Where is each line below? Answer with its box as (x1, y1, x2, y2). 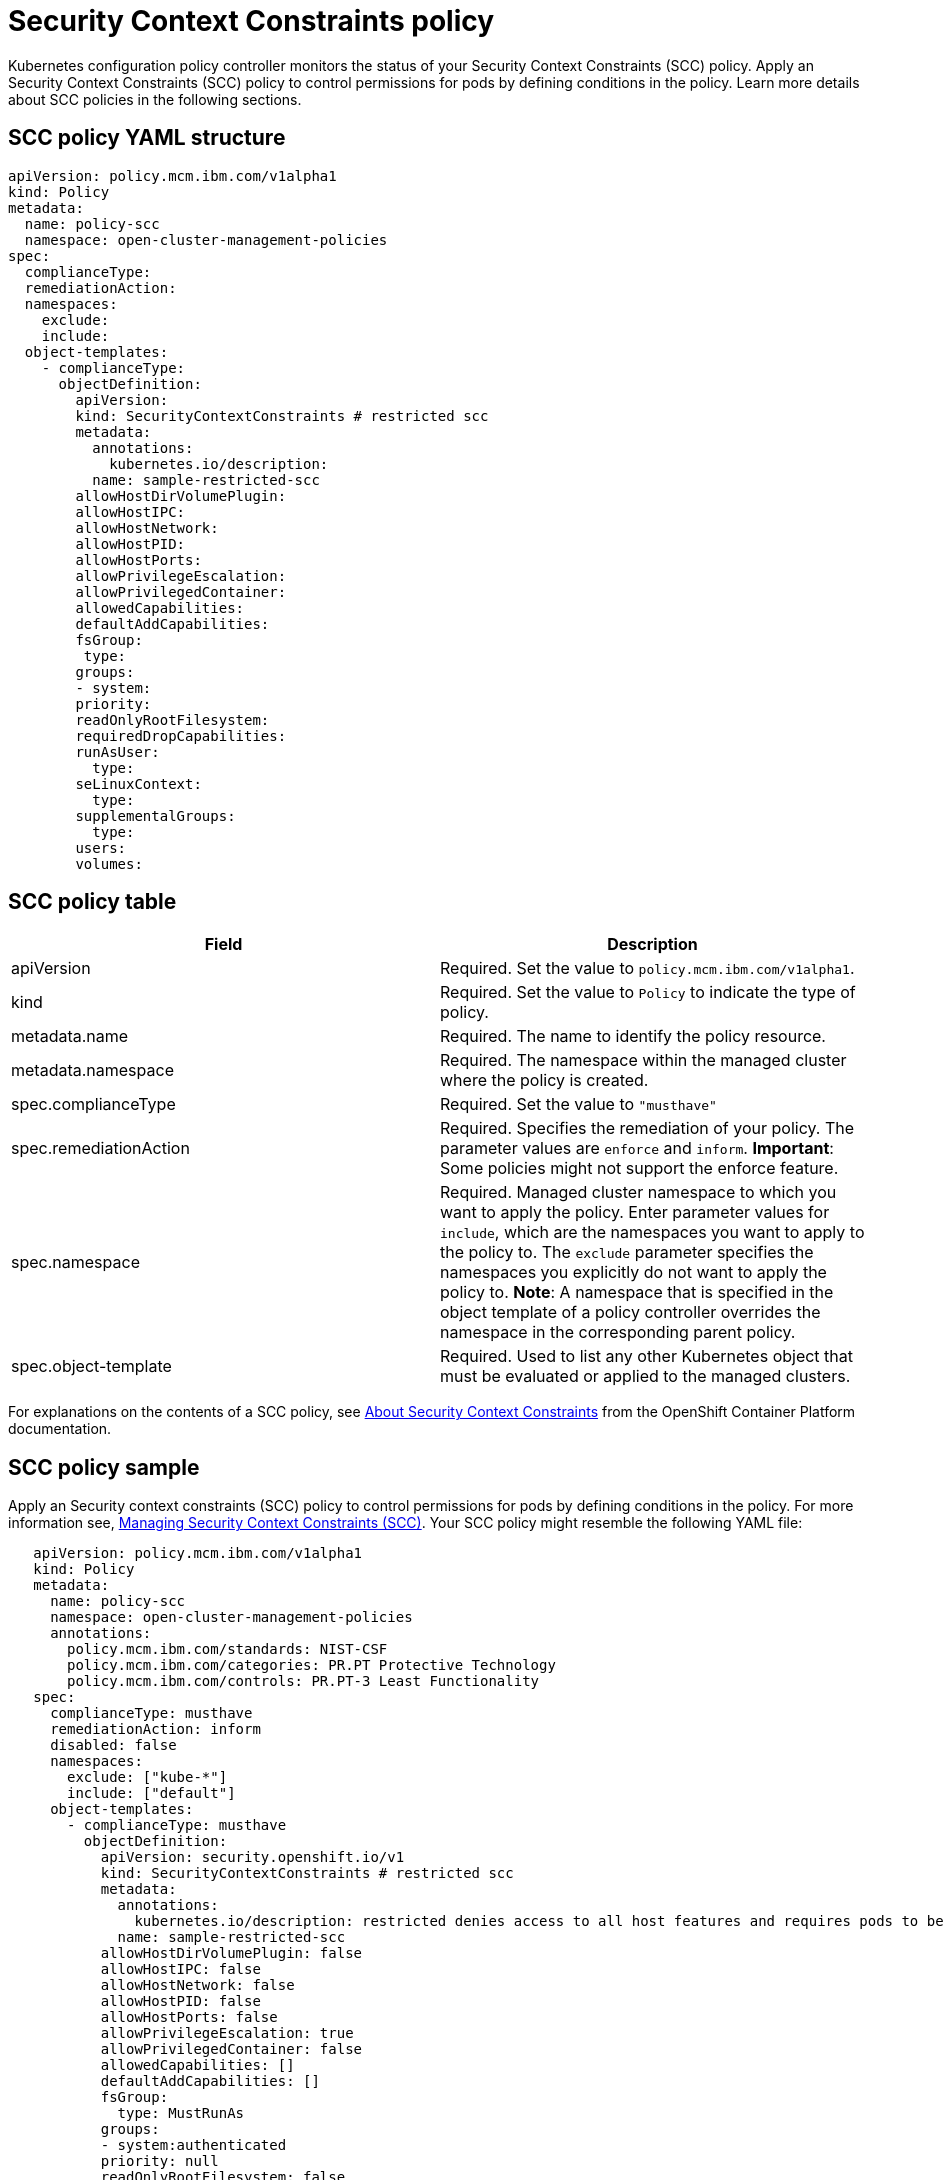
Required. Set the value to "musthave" (440, 1094, 717, 1115)
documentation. (8, 1420, 112, 1438)
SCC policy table (8, 889, 177, 915)
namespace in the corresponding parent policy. (440, 1322, 796, 1343)
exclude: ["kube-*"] (67, 1769, 228, 1786)
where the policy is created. (440, 1070, 649, 1091)
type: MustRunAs (117, 2105, 245, 2122)
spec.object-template (11, 1356, 172, 1377)
